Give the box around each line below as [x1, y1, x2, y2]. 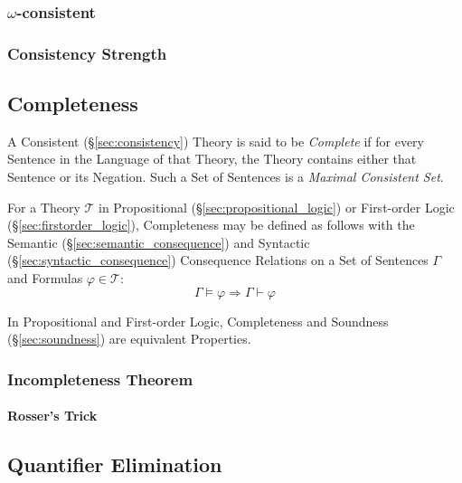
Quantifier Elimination [7, 450, 222, 478]
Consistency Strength [7, 42, 167, 64]
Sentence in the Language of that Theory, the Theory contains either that [7, 149, 417, 168]
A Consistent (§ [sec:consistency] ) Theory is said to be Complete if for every [7, 131, 424, 150]
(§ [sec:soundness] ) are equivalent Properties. [7, 329, 251, 348]
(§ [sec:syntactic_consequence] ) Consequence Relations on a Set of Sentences [7, 251, 429, 270]
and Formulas [7, 269, 83, 288]
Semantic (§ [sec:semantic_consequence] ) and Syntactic [7, 232, 310, 251]
